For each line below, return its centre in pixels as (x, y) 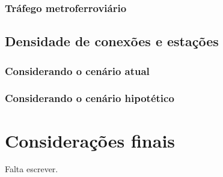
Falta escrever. (32, 169)
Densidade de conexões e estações (112, 41)
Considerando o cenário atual (77, 70)
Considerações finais (90, 140)
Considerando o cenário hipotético (90, 98)
